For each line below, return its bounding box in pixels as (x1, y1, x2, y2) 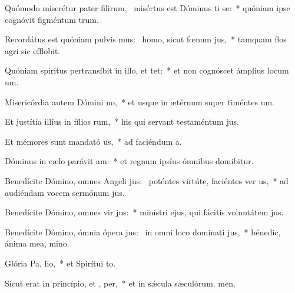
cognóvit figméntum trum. (5, 13, 99, 25)
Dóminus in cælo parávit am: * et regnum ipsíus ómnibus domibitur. (5, 155, 254, 167)
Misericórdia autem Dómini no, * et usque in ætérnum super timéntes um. (5, 95, 274, 108)
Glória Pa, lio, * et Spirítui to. (5, 257, 116, 269)
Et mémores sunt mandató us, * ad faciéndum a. (5, 135, 182, 147)
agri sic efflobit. (5, 44, 61, 56)
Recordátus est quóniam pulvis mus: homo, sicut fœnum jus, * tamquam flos (5, 33, 287, 45)
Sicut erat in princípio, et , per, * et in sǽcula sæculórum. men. (5, 277, 236, 289)
